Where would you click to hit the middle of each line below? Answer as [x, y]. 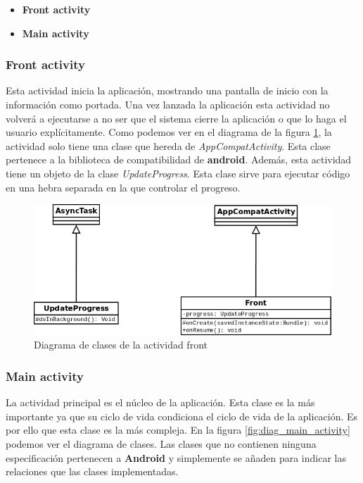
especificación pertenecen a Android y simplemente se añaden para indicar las [176, 457]
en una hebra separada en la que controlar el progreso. [123, 187]
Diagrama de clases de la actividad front [121, 345]
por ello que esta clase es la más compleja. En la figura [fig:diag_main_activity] [178, 430]
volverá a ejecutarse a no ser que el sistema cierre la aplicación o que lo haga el [176, 118]
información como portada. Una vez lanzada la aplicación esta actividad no [168, 104]
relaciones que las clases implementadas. [92, 471]
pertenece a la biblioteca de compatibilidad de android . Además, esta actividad [179, 159]
